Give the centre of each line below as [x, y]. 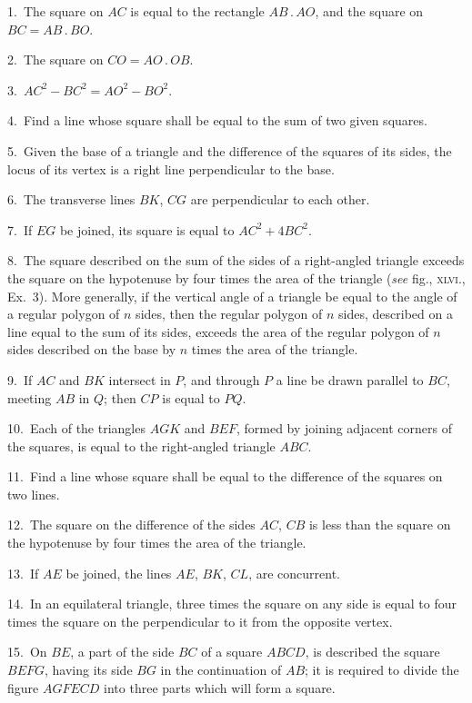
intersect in [140, 379]
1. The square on [55, 11]
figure [23, 687]
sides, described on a [396, 314]
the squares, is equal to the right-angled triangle [141, 446]
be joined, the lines [119, 573]
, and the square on [369, 11]
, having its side [89, 670]
